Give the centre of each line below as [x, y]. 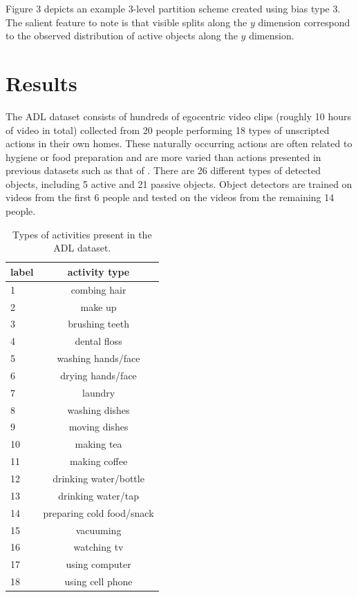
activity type [98, 271]
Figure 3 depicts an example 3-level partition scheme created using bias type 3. [173, 8]
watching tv [98, 547]
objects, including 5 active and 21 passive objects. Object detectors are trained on [179, 183]
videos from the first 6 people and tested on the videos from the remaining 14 [170, 197]
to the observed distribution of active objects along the [122, 36]
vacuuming [98, 530]
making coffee [98, 461]
